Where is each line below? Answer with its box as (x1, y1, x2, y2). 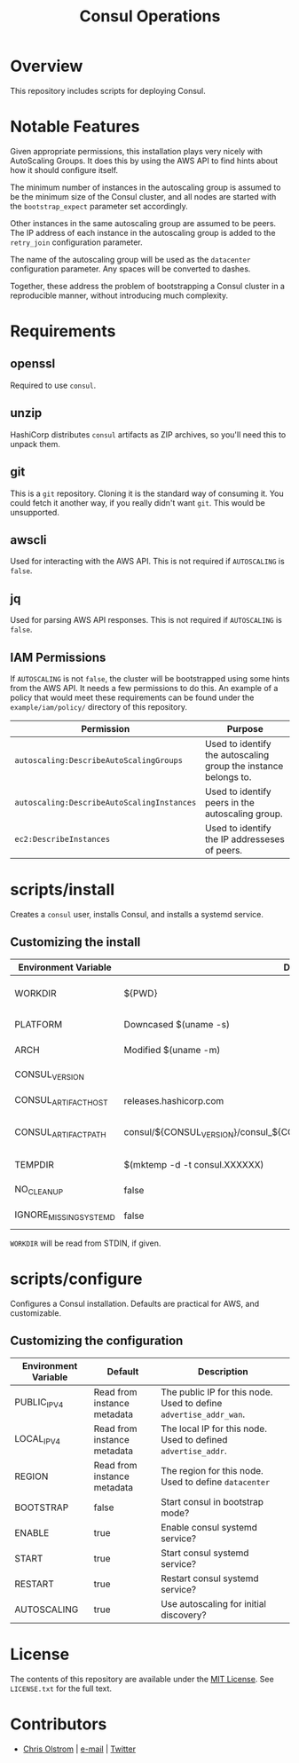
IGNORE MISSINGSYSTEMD (14, 1208, 116, 1223)
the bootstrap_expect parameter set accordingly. (10, 201, 189, 211)
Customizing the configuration (10, 1334, 184, 1349)
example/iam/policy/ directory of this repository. (10, 701, 187, 712)
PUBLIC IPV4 (14, 1396, 64, 1410)
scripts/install (10, 880, 115, 900)
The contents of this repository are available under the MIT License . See (10, 1673, 274, 1684)
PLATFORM (14, 1018, 63, 1030)
